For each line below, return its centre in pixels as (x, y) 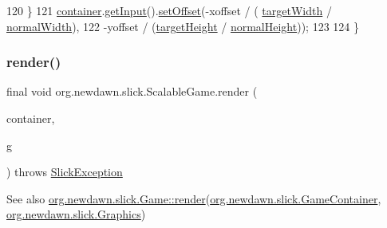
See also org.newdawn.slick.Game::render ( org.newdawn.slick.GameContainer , (194, 198)
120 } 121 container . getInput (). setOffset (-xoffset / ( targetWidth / (169, 10)
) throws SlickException (65, 172)
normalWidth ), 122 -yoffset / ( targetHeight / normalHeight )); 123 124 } (183, 26)
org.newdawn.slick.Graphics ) (76, 214)
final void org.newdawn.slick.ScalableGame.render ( (132, 91)
